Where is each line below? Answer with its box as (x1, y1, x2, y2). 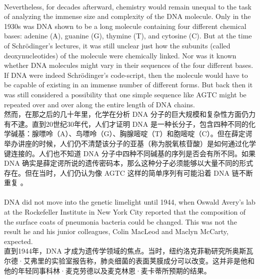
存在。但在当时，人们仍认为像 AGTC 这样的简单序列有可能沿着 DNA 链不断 (4, 167, 253, 178)
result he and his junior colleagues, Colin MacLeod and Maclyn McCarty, (4, 226, 228, 237)
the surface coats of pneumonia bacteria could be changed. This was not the (4, 216, 237, 227)
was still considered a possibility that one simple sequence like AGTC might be (4, 89, 246, 99)
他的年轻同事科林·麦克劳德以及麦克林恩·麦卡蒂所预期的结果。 (4, 265, 211, 276)
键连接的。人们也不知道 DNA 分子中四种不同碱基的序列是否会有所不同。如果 (4, 148, 256, 158)
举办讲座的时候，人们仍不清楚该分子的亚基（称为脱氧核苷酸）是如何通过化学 (4, 138, 256, 148)
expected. (4, 236, 33, 246)
